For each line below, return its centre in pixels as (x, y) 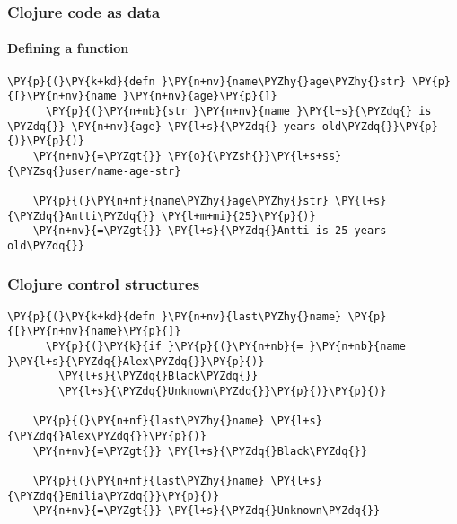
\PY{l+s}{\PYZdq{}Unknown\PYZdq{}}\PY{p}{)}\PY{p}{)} (223, 392)
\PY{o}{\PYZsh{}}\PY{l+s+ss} (255, 156)
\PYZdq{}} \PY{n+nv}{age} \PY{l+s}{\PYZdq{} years (162, 126)
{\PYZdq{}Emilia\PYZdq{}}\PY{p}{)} (114, 496)
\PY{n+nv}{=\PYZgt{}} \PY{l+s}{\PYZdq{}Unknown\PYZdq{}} (207, 511)
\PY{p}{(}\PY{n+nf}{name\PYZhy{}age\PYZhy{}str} (180, 201)
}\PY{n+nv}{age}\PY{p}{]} (200, 96)
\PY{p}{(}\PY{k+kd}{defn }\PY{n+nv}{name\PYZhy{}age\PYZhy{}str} (207, 81)
